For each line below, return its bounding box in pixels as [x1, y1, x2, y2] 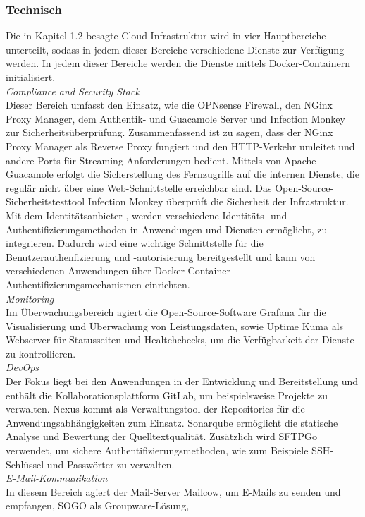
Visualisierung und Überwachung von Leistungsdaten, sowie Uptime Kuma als [6, 318, 344, 333]
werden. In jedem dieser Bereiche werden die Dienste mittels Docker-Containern [6, 56, 351, 71]
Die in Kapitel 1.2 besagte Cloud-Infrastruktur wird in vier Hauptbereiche [6, 28, 326, 43]
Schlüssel [6, 456, 44, 471]
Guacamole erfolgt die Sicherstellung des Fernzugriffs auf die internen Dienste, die [6, 166, 359, 181]
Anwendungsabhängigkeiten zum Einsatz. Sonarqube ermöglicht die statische [6, 415, 338, 430]
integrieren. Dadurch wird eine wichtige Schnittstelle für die [6, 236, 264, 250]
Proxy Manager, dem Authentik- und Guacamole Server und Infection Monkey [6, 111, 345, 126]
